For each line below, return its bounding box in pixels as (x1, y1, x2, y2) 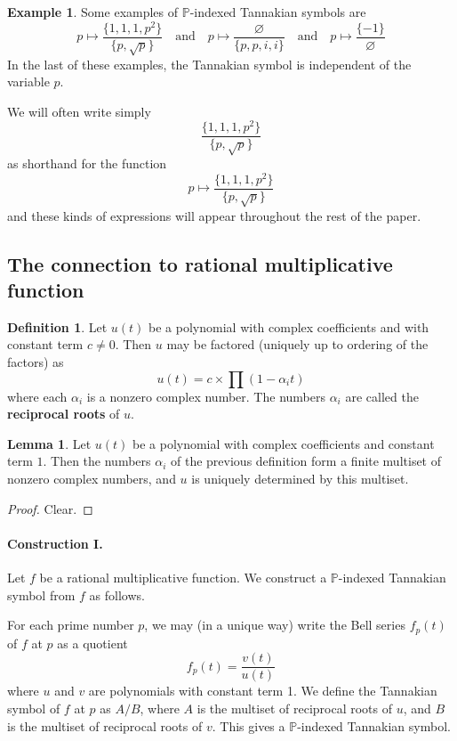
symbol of (7, 698, 60, 717)
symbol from (7, 585, 76, 604)
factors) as (7, 353, 64, 371)
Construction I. (7, 533, 103, 552)
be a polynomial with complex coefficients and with (148, 317, 429, 336)
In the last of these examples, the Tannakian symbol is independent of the (7, 54, 412, 73)
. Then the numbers (43, 452, 151, 470)
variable (7, 72, 50, 91)
